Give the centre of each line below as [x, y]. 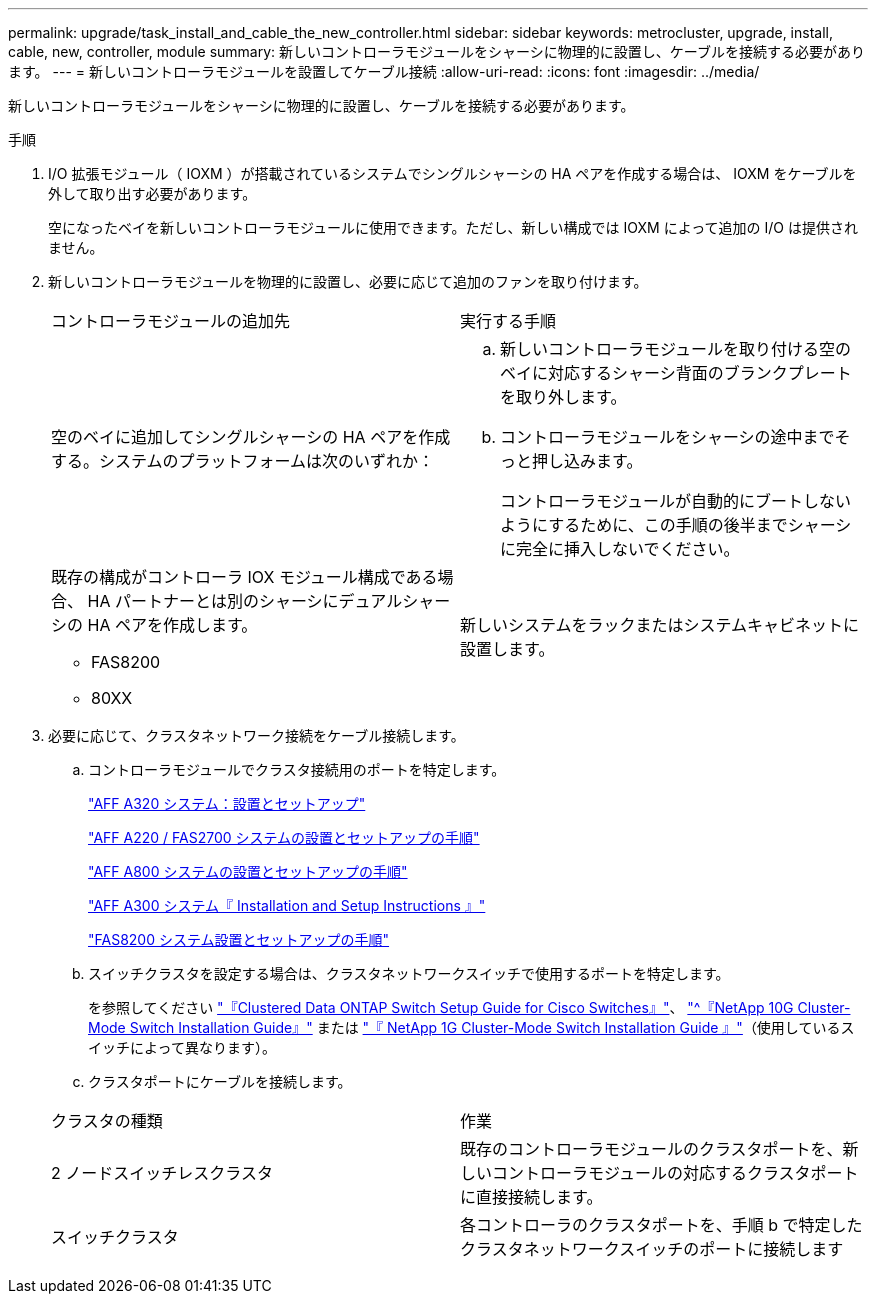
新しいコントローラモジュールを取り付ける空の [675, 349]
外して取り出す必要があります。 [152, 193]
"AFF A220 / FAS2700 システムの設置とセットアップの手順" [284, 837]
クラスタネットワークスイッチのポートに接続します [652, 1249]
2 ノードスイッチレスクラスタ [162, 1173]
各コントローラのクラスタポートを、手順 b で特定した [661, 1225]
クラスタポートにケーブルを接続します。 [220, 1081]
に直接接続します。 [531, 1197]
